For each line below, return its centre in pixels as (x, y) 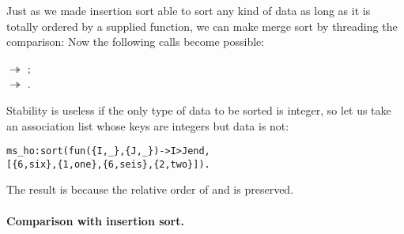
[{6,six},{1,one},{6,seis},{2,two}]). (108, 164)
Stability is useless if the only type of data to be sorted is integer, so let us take (199, 109)
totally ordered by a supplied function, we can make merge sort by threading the (202, 26)
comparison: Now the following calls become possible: (136, 42)
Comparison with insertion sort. (95, 220)
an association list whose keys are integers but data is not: (148, 125)
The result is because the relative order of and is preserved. (150, 189)
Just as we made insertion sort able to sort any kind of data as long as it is (189, 10)
